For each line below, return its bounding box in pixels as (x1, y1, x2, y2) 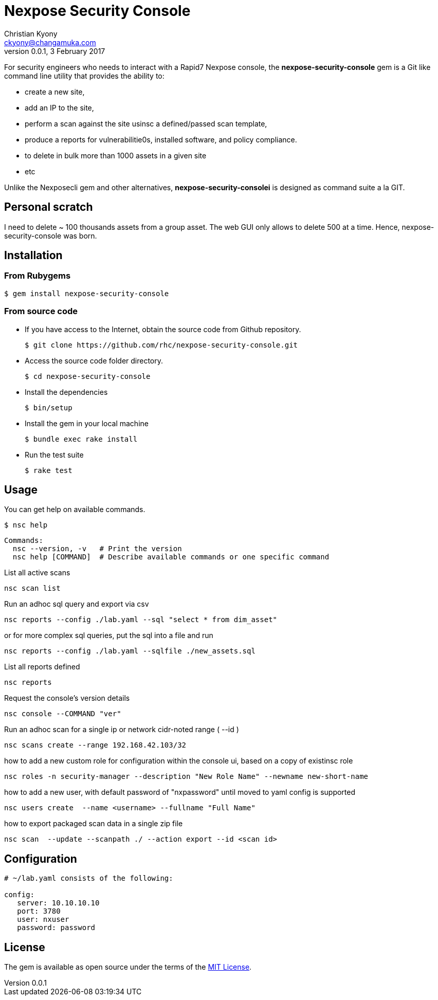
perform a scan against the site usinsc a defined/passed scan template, (25, 119, 267, 128)
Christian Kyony (4, 29, 58, 38)
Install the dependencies (25, 387, 108, 396)
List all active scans (4, 568, 70, 577)
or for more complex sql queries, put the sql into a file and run (4, 631, 213, 640)
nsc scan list (4, 584, 61, 593)
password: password (17, 923, 96, 932)
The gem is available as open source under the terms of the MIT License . (4, 962, 252, 972)
